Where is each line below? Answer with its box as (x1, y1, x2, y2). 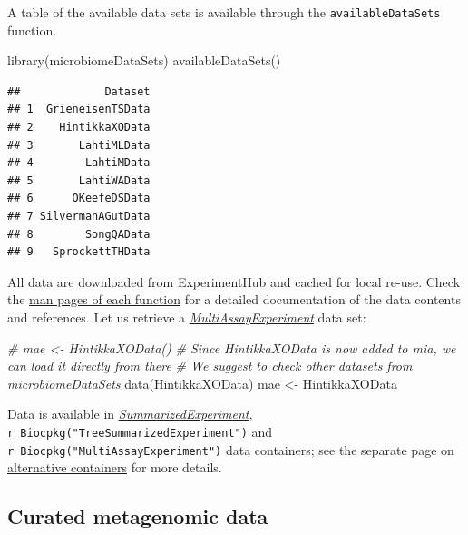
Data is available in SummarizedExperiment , (7, 404, 253, 423)
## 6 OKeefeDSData (7, 192, 151, 205)
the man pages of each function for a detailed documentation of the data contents (7, 290, 461, 309)
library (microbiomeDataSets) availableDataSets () (7, 51, 281, 70)
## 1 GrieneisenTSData (7, 103, 151, 116)
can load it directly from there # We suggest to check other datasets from (7, 356, 413, 375)
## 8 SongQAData (7, 227, 151, 241)
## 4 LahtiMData (7, 156, 151, 170)
